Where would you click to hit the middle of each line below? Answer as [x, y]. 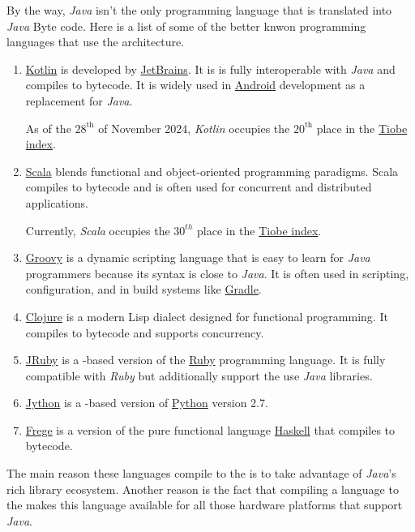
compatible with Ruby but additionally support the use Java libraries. [199, 375]
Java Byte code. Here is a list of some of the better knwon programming [186, 26]
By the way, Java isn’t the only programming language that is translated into [199, 10]
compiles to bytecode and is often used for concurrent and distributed [199, 187]
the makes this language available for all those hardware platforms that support [205, 505]
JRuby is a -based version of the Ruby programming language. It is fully [205, 360]
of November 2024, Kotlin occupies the [194, 128]
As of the [48, 128]
